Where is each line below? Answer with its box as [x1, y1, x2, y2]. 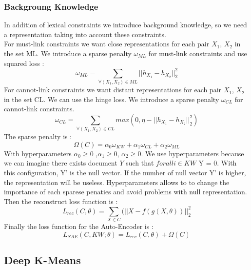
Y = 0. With [198, 158, 237, 168]
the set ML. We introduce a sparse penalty [4, 48, 132, 58]
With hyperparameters [4, 148, 72, 158]
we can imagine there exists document [4, 158, 117, 168]
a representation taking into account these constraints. [4, 29, 166, 39]
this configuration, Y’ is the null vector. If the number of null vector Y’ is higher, [4, 167, 246, 178]
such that [126, 158, 154, 168]
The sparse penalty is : [4, 131, 72, 142]
